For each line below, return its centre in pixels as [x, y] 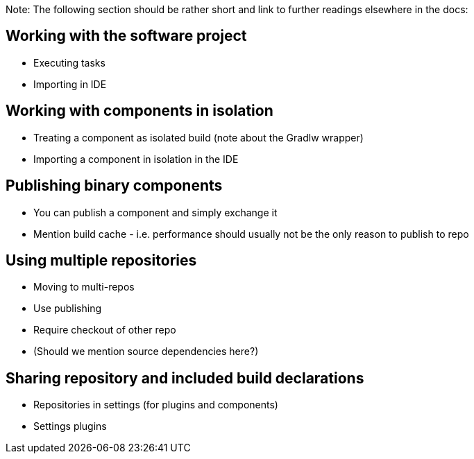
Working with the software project [126, 36]
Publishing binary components [114, 186]
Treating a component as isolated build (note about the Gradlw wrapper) [198, 137]
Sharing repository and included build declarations [185, 378]
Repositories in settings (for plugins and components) [156, 405]
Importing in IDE [70, 84]
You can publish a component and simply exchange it [155, 212]
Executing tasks [69, 62]
